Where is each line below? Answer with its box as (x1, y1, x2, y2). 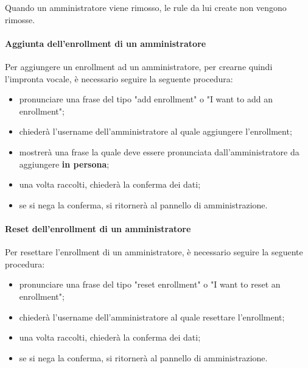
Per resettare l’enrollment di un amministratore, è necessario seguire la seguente (5, 246, 303, 258)
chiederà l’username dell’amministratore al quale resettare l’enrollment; (19, 310, 285, 323)
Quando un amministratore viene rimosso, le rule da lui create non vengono (5, 1, 287, 13)
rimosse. (5, 13, 35, 26)
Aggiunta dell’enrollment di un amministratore (5, 37, 206, 49)
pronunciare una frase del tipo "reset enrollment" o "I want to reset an (19, 278, 281, 291)
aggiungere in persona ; (19, 157, 110, 170)
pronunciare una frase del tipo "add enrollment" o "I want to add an (19, 93, 273, 105)
